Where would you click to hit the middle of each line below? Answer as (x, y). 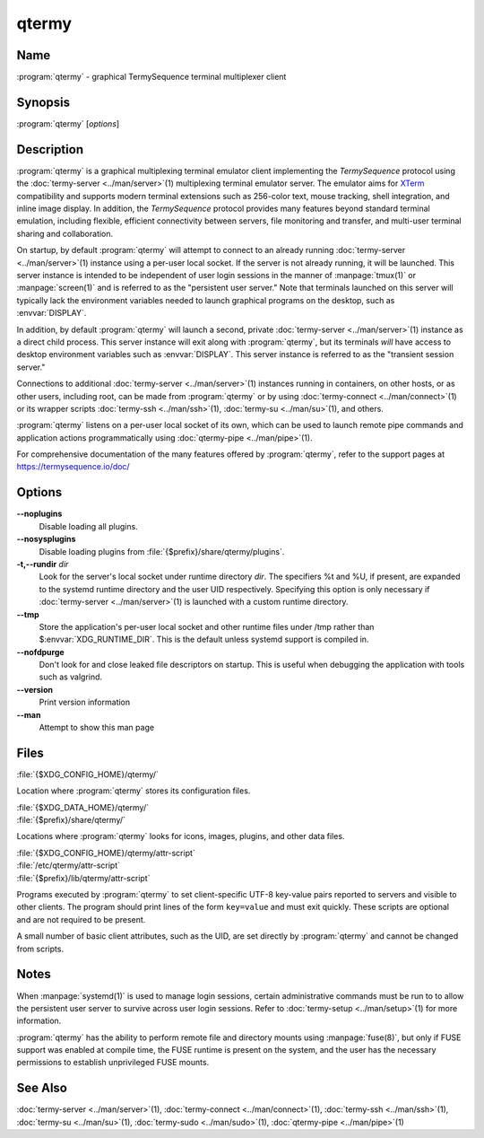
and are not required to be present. (81, 919)
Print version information (85, 702)
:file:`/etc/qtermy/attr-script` (69, 865)
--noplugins (39, 514)
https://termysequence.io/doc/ (73, 467)
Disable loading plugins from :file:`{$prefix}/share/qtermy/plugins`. (162, 551)
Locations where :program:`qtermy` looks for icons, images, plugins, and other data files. (181, 836)
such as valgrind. (71, 677)
